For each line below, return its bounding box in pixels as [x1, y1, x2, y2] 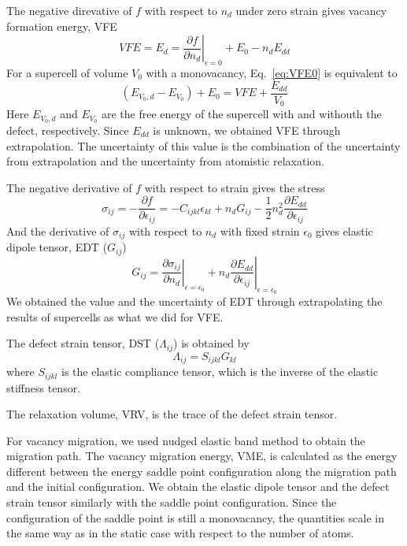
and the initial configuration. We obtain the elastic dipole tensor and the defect [6, 478, 390, 495]
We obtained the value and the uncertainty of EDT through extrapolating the [6, 292, 383, 309]
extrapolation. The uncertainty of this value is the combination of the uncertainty [6, 137, 401, 154]
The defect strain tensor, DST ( [6, 335, 160, 351]
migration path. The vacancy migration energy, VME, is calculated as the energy [6, 448, 398, 464]
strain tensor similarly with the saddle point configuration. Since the [6, 494, 337, 511]
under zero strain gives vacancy [235, 2, 387, 18]
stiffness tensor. [6, 379, 81, 396]
